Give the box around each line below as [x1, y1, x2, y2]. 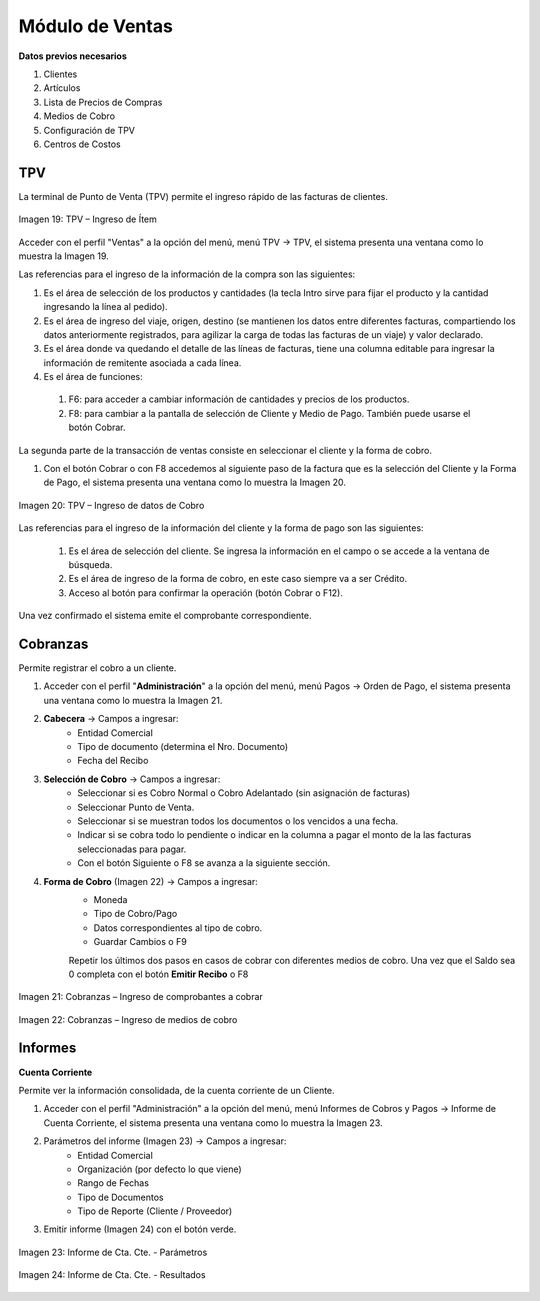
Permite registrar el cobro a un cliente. [18, 662, 177, 674]
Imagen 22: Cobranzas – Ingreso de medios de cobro [18, 1013, 238, 1025]
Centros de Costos [43, 138, 121, 150]
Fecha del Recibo [77, 755, 149, 767]
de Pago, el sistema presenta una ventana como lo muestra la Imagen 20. [43, 476, 347, 489]
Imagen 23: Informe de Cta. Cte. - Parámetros [18, 1246, 208, 1258]
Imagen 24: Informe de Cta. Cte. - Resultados [18, 1269, 206, 1281]
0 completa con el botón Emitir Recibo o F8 [68, 968, 249, 980]
